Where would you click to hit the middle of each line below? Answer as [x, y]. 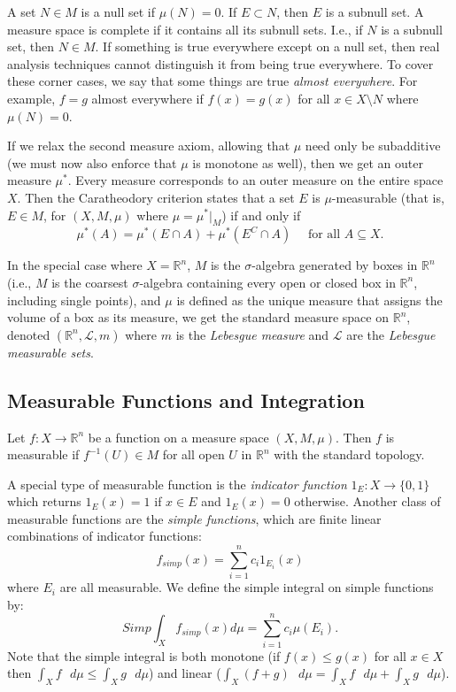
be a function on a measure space [178, 437]
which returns [44, 501]
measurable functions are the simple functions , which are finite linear [194, 518]
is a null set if [118, 12]
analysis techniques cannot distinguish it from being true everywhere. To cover [220, 63]
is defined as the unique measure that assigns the [309, 300]
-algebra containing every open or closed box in [267, 282]
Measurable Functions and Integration [186, 400]
